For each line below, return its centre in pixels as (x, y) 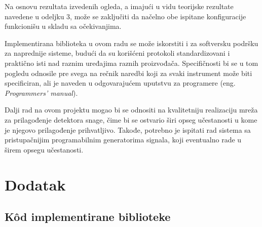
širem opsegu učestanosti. (44, 149)
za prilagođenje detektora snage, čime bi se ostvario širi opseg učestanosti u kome (131, 119)
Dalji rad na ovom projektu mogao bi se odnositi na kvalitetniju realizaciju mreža (131, 110)
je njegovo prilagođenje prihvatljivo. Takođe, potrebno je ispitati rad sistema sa (128, 129)
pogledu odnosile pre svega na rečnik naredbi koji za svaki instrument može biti (128, 73)
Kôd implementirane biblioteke (88, 217)
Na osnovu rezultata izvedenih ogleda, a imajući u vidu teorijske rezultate (119, 6)
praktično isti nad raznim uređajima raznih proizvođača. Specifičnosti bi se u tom (132, 63)
